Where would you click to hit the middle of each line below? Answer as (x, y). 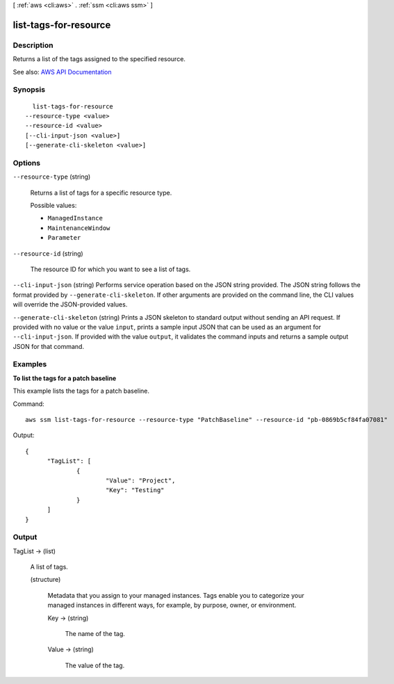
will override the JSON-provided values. (70, 304)
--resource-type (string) (52, 177)
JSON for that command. (49, 346)
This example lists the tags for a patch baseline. (81, 391)
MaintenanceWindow (79, 228)
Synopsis (29, 90)
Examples (30, 364)
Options (27, 163)
